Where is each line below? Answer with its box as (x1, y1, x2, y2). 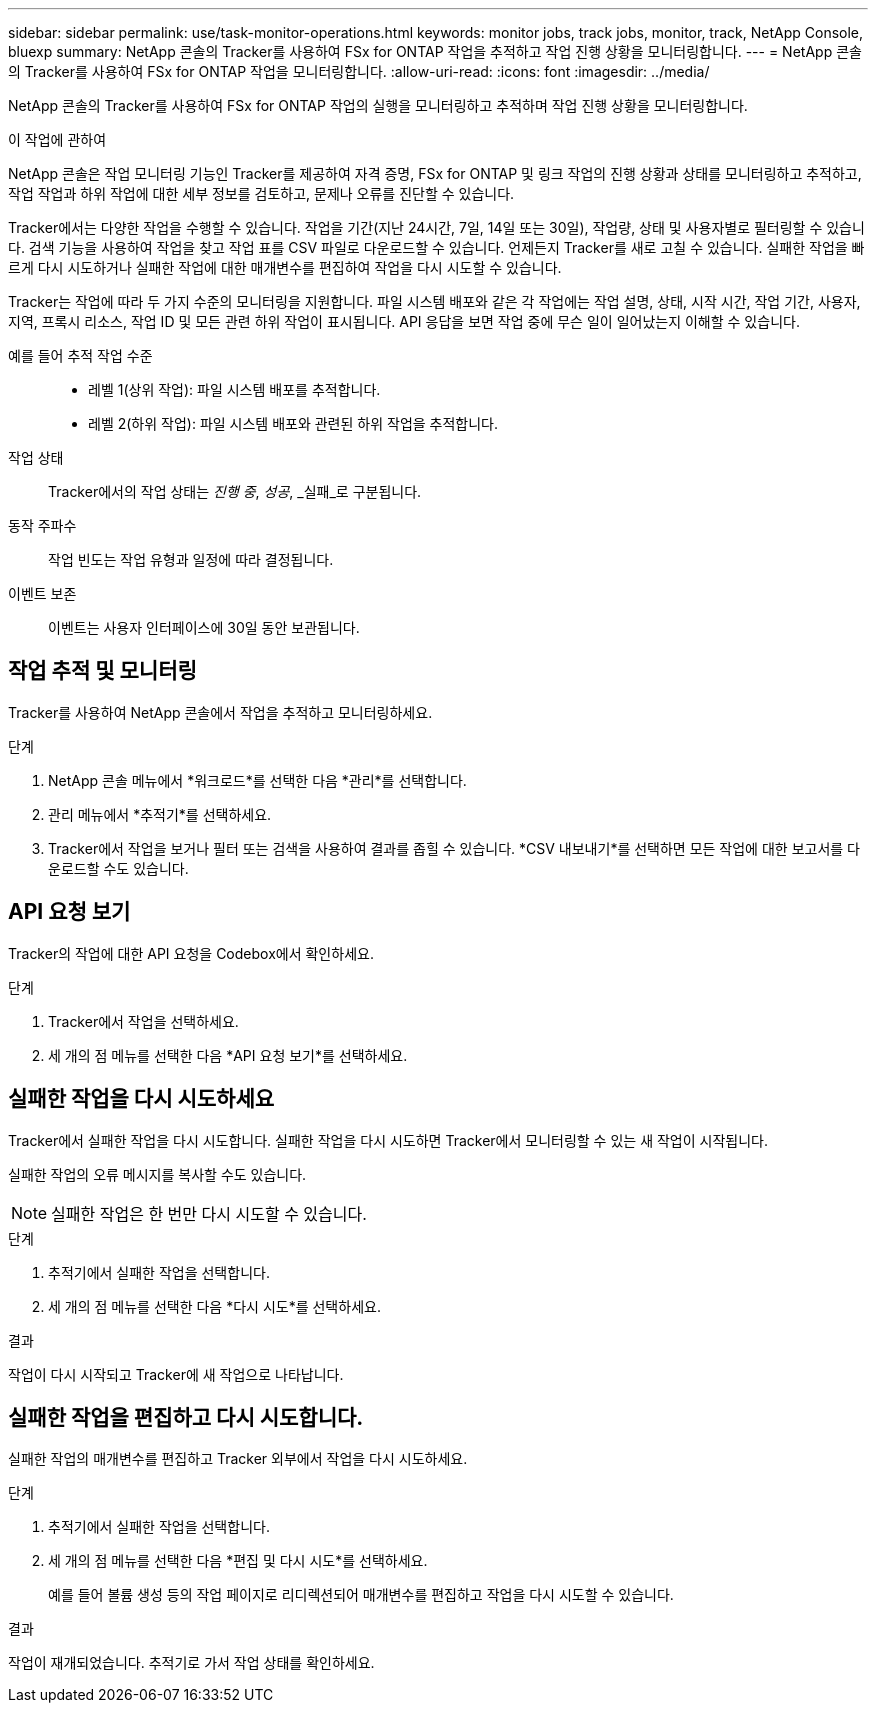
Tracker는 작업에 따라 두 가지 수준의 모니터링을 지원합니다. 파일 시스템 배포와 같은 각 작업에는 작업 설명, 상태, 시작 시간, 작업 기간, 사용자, (8, 293, 861, 310)
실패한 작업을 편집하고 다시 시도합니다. (8, 1404, 364, 1430)
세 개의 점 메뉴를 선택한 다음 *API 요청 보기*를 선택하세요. (48, 1046, 408, 1064)
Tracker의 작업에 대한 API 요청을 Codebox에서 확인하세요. (8, 944, 374, 962)
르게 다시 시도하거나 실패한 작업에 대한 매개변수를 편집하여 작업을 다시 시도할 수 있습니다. (8, 259, 562, 276)
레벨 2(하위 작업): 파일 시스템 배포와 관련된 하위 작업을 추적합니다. (88, 415, 499, 432)
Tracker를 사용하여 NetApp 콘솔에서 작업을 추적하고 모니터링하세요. (8, 703, 433, 721)
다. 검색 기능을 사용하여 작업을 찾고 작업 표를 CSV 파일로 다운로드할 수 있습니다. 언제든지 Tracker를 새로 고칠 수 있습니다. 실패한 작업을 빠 (8, 239, 865, 256)
